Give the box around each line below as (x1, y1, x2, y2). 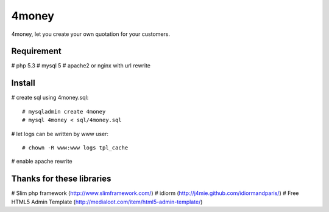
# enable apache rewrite (11, 158, 73, 165)
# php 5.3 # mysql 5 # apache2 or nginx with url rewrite (11, 62, 150, 69)
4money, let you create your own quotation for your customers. (11, 30, 171, 38)
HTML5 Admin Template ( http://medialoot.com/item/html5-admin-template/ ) (11, 198, 203, 205)
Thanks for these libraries (11, 174, 111, 184)
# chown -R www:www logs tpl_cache (22, 144, 129, 151)
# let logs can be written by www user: (11, 130, 109, 137)
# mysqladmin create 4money (22, 108, 106, 115)
